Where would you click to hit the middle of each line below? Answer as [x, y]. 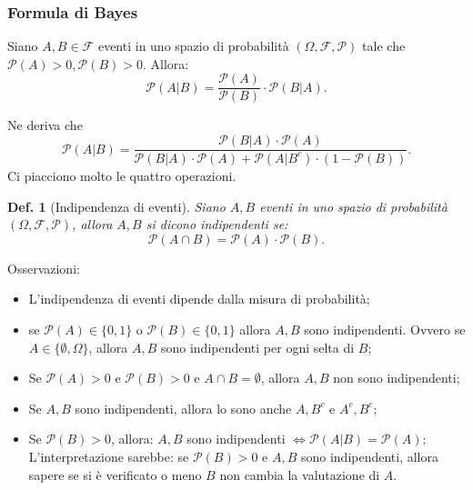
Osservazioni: [44, 268]
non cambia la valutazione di [300, 474]
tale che [384, 46]
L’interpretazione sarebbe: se [109, 456]
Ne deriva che [45, 125]
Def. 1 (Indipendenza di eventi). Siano [116, 206]
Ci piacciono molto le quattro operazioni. [122, 175]
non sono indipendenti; [397, 378]
